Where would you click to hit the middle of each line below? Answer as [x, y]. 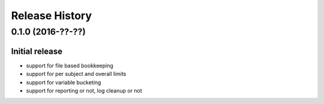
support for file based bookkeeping [70, 65]
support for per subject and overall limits [76, 74]
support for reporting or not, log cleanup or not [84, 90]
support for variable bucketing [64, 82]
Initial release [37, 51]
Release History [52, 16]
